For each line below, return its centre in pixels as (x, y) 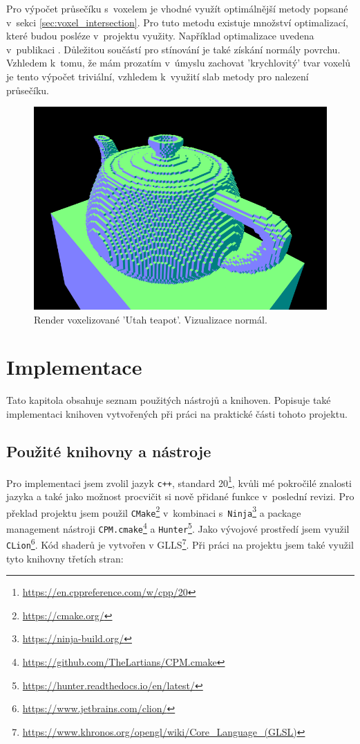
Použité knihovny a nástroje (109, 451)
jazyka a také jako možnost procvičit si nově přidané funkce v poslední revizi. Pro (180, 496)
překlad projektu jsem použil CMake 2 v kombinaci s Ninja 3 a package (154, 511)
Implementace (74, 367)
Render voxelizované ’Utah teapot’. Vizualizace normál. (151, 319)
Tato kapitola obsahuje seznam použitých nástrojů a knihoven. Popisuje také (169, 400)
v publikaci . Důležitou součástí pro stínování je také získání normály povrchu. (173, 49)
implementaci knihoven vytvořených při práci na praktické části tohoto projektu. (177, 413)
